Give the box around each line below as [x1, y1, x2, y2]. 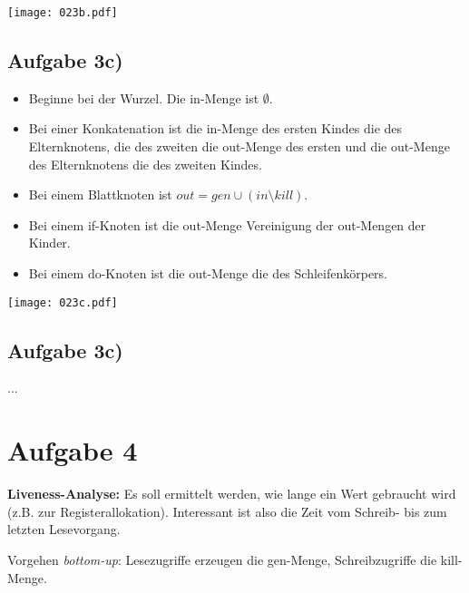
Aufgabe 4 [7, 432, 138, 469]
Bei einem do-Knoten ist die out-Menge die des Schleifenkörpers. [28, 264, 388, 283]
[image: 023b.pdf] [7, 6, 118, 19]
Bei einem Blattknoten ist [28, 185, 172, 204]
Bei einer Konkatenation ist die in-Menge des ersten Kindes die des [28, 119, 403, 138]
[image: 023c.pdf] [7, 296, 118, 309]
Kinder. [28, 233, 71, 252]
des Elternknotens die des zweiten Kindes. [28, 154, 262, 173]
